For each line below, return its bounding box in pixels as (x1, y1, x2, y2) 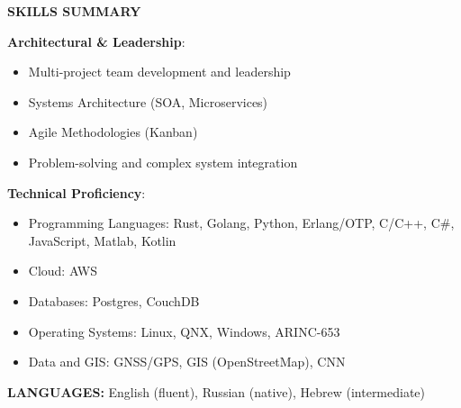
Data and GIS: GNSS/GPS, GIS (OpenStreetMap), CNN (28, 352, 346, 371)
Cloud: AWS (28, 261, 98, 280)
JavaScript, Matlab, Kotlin (28, 231, 176, 249)
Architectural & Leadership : (7, 32, 185, 50)
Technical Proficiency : (7, 183, 146, 202)
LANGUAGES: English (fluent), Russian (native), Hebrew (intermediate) (7, 382, 426, 401)
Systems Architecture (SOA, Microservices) (28, 92, 268, 111)
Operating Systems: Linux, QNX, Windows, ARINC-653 (28, 322, 340, 340)
